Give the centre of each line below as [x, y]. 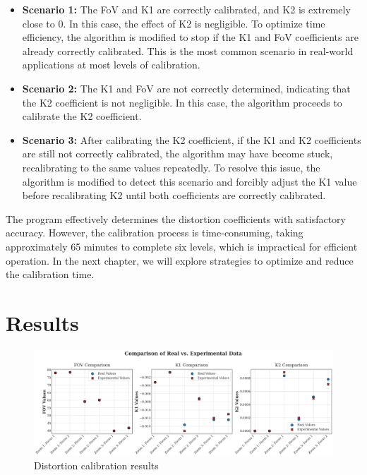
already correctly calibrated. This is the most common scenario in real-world [188, 50]
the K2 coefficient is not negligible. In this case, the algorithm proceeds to [182, 102]
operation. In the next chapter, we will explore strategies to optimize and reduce [180, 260]
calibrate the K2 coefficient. [82, 116]
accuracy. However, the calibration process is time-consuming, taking [155, 233]
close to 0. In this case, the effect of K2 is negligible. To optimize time [174, 23]
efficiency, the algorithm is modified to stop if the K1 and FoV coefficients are [190, 37]
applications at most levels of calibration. [111, 65]
